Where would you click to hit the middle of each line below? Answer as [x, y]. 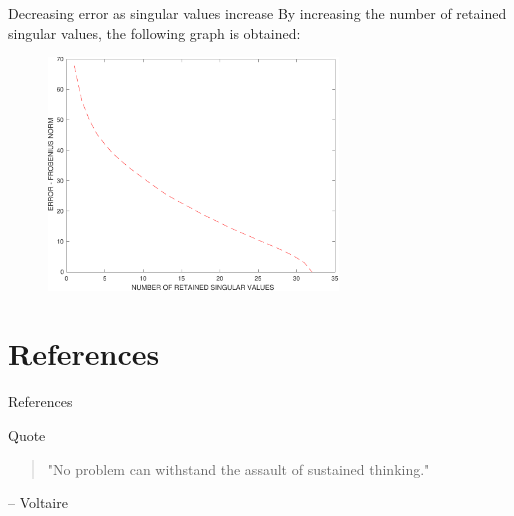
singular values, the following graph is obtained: [154, 32]
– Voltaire [38, 502]
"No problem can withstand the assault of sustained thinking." [238, 468]
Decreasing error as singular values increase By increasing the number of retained [257, 13]
